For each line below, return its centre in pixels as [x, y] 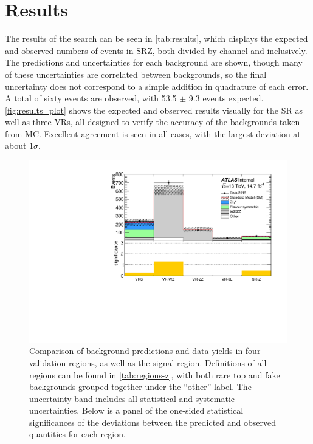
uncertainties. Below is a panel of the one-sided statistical [136, 410]
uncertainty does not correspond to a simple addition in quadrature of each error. [157, 86]
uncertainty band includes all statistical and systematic [132, 398]
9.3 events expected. [226, 98]
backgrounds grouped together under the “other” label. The [140, 387]
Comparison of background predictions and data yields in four [145, 351]
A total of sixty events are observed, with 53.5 [91, 98]
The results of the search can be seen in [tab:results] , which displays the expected [156, 39]
